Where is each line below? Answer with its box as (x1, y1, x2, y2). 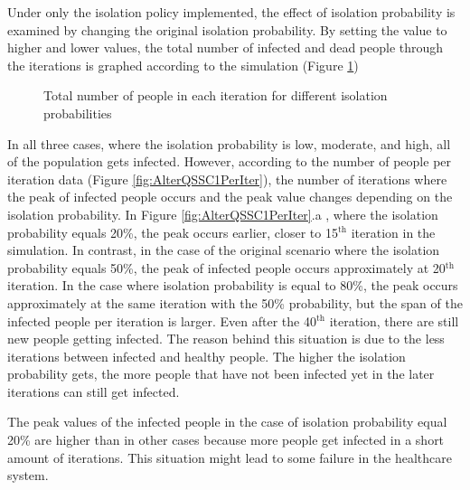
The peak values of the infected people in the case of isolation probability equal (7, 412, 447, 431)
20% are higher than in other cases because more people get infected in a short (7, 430, 445, 449)
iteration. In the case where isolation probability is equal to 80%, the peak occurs (7, 276, 458, 295)
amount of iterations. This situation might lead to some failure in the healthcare (7, 448, 452, 466)
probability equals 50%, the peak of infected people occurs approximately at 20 (7, 258, 446, 277)
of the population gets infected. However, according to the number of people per (7, 152, 452, 171)
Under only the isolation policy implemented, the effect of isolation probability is (7, 3, 456, 21)
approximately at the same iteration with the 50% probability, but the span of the (7, 293, 463, 312)
